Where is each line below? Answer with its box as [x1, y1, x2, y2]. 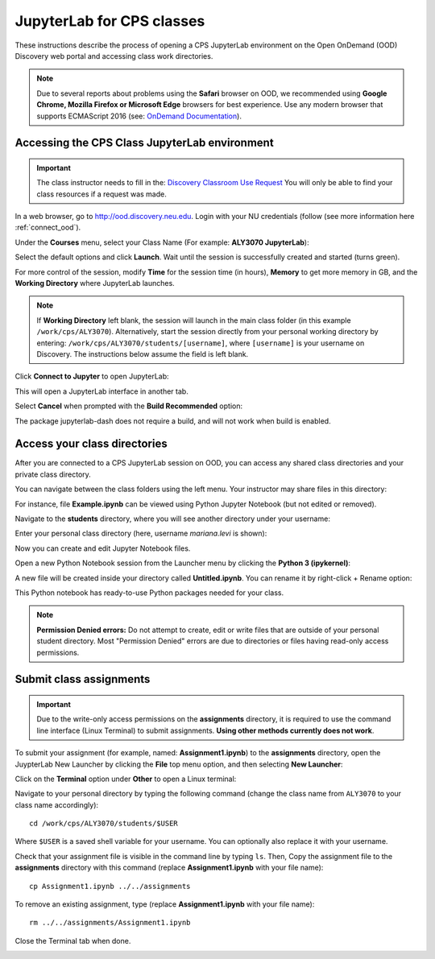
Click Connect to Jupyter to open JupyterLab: [14, 371, 169, 382]
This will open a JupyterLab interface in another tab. [14, 386, 188, 396]
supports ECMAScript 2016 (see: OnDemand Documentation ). [36, 111, 242, 121]
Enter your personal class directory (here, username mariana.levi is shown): [14, 528, 267, 539]
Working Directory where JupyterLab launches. [14, 279, 175, 288]
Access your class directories [14, 437, 168, 451]
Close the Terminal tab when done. [14, 936, 131, 945]
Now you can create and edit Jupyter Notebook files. [14, 544, 191, 553]
